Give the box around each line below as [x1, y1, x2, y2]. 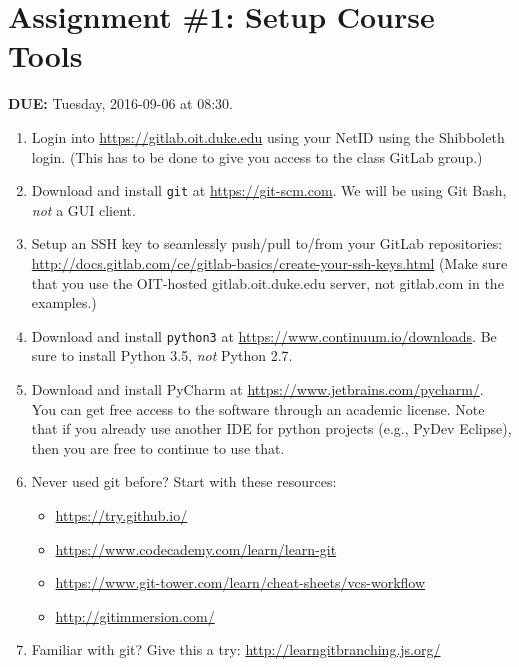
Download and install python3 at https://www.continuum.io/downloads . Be [31, 325, 497, 346]
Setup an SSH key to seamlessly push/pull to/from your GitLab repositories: [31, 233, 503, 254]
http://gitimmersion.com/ [55, 605, 215, 626]
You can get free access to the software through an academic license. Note [31, 398, 485, 419]
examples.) [31, 292, 97, 313]
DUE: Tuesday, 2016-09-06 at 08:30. [8, 93, 233, 114]
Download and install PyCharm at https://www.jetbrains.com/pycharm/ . [31, 378, 484, 399]
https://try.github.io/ [55, 504, 188, 525]
